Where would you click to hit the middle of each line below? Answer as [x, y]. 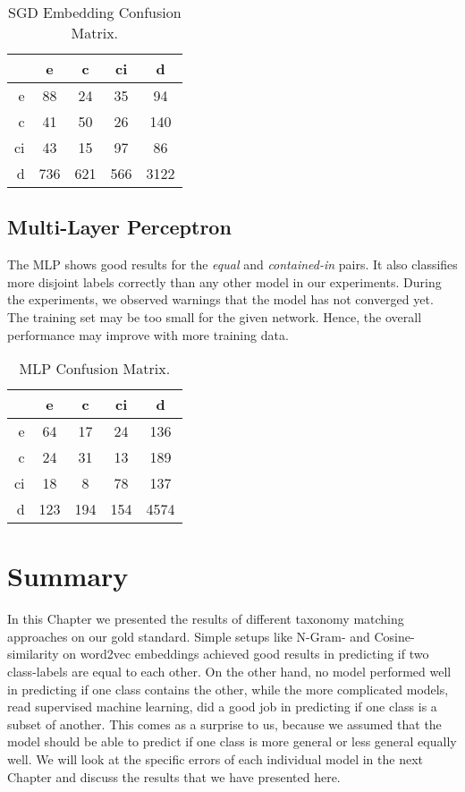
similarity [33, 654]
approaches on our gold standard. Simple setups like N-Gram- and [189, 636]
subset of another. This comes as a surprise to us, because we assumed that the [224, 724]
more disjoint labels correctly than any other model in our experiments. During [224, 281]
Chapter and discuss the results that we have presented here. [174, 776]
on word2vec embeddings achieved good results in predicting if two [246, 654]
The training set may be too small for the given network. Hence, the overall [215, 316]
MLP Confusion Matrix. [95, 369]
